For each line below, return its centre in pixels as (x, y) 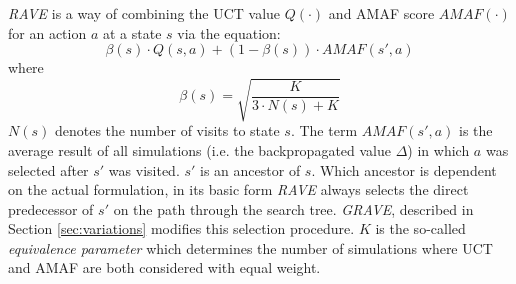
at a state (132, 32)
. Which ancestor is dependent (404, 169)
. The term (324, 130)
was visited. (144, 169)
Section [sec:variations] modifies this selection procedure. (181, 228)
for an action (47, 32)
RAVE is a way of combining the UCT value (144, 13)
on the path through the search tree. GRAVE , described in (293, 208)
